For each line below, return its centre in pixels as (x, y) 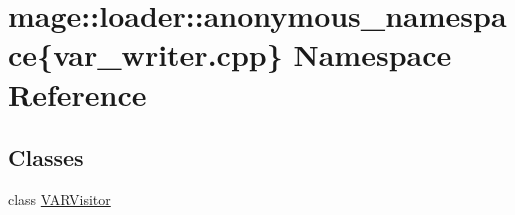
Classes (46, 157)
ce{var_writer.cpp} (145, 54)
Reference (77, 93)
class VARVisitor (59, 198)
